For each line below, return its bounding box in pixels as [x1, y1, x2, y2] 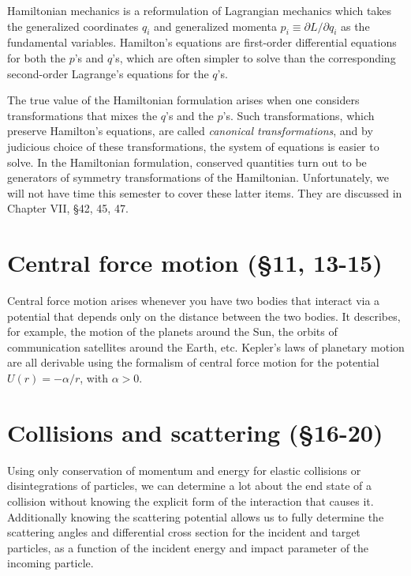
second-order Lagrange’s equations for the [7, 65, 209, 81]
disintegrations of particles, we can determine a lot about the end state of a [7, 477, 372, 494]
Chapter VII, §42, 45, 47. [7, 200, 129, 216]
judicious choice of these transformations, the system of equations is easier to [7, 137, 379, 154]
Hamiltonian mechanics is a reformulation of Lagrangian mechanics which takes [7, 2, 392, 18]
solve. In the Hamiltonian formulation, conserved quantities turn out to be [7, 153, 367, 170]
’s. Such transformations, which [222, 107, 375, 123]
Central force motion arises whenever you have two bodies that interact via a [7, 292, 380, 309]
